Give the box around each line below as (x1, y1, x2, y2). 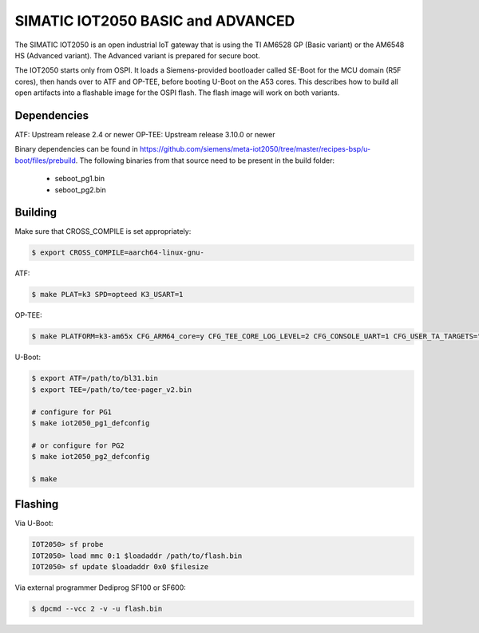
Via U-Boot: (14, 519, 53, 528)
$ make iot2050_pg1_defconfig (31, 418, 150, 427)
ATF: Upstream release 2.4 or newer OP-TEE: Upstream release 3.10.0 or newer (14, 130, 275, 140)
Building (14, 206, 57, 220)
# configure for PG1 (31, 407, 112, 417)
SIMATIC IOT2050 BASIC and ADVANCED (14, 12, 295, 30)
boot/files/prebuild (14, 156, 76, 165)
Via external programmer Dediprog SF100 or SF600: (14, 583, 187, 592)
